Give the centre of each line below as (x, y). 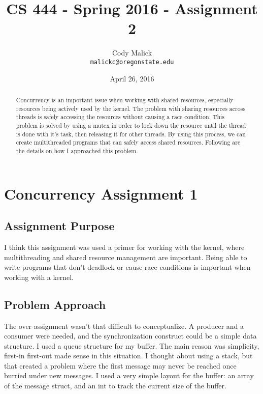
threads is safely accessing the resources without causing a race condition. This (120, 117)
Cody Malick (132, 53)
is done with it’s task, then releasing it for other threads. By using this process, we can (131, 134)
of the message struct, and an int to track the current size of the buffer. (115, 386)
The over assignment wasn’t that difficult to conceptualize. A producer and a (124, 326)
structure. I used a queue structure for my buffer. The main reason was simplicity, (132, 345)
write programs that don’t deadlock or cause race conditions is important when (127, 267)
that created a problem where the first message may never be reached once (120, 365)
